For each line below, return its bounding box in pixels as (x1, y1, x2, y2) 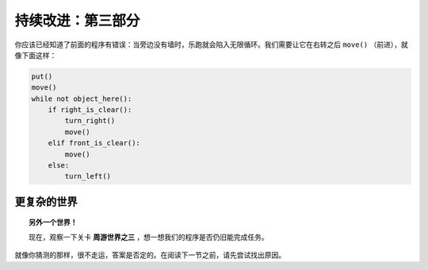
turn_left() (64, 172, 111, 181)
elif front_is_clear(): (48, 139, 140, 148)
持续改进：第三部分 (14, 12, 140, 29)
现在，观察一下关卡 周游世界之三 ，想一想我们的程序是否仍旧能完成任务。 (29, 232, 269, 241)
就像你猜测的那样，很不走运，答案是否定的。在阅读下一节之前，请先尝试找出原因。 (14, 250, 285, 260)
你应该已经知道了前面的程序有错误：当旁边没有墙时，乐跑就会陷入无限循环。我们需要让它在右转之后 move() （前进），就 (14, 40, 408, 49)
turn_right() (64, 116, 116, 125)
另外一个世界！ (29, 218, 78, 227)
